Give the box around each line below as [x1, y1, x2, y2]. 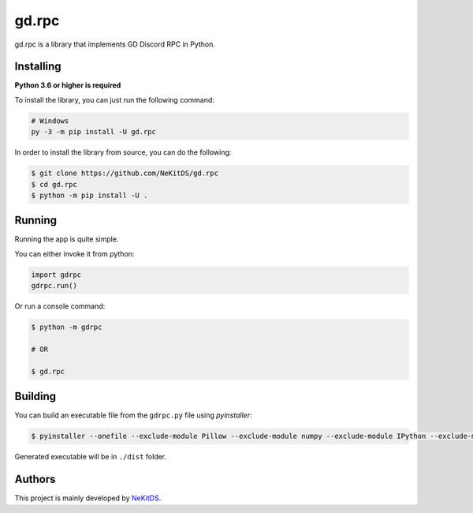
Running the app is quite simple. [14, 234, 119, 244]
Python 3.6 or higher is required [14, 81, 121, 90]
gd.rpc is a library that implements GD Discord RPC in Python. [14, 39, 216, 49]
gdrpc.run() [31, 281, 78, 290]
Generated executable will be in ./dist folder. [14, 452, 167, 462]
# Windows [31, 116, 69, 125]
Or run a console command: [14, 301, 106, 311]
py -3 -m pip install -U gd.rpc [31, 127, 157, 137]
